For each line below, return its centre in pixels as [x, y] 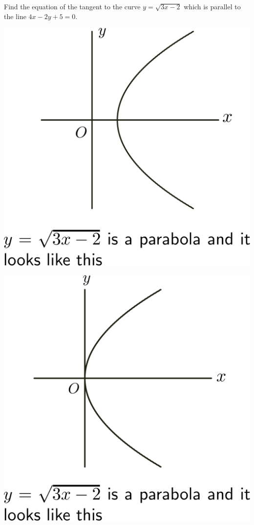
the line [15, 16]
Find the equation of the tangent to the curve [72, 6]
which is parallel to [212, 6]
